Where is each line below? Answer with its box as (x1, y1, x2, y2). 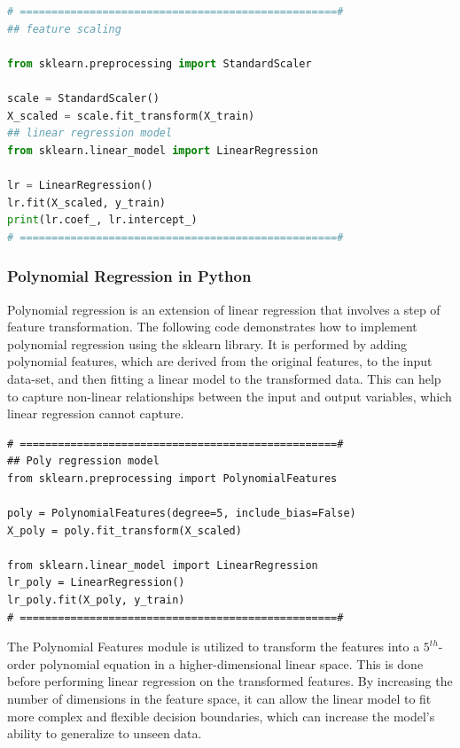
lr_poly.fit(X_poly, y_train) (7, 594, 185, 607)
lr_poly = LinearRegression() (7, 576, 185, 589)
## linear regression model (7, 127, 173, 140)
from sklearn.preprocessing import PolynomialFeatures (7, 471, 338, 485)
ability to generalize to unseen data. (7, 724, 202, 743)
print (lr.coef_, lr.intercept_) (7, 214, 198, 227)
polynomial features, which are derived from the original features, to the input (7, 352, 433, 370)
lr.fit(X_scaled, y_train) (7, 196, 166, 209)
